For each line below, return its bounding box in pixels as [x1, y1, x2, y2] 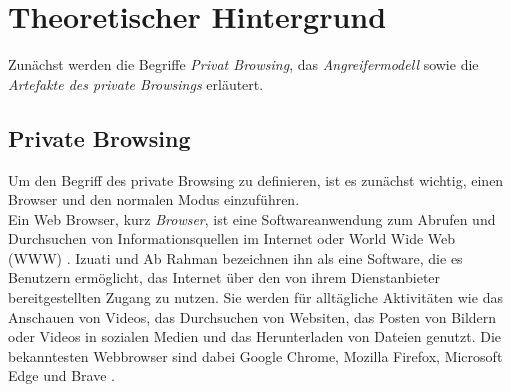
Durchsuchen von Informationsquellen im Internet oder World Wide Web [8, 228, 456, 249]
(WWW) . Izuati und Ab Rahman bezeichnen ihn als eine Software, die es [8, 247, 463, 268]
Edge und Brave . [8, 365, 116, 386]
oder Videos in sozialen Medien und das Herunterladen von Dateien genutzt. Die [8, 326, 502, 347]
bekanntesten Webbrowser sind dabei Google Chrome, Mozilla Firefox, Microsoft [8, 345, 503, 366]
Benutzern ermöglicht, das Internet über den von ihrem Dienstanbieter [8, 267, 441, 288]
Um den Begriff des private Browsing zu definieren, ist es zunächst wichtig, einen [8, 169, 504, 190]
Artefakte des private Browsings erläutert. [8, 73, 264, 94]
